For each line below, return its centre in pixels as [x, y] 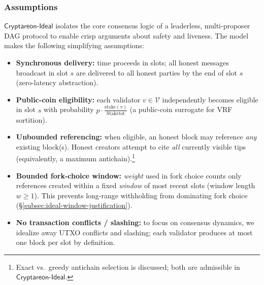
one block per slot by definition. [65, 242]
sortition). [31, 119]
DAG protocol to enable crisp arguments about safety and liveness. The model [126, 35]
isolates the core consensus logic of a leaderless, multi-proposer [153, 26]
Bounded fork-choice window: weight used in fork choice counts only [129, 175]
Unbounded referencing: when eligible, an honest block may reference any [136, 137]
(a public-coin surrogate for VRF [181, 109]
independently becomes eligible [210, 99]
